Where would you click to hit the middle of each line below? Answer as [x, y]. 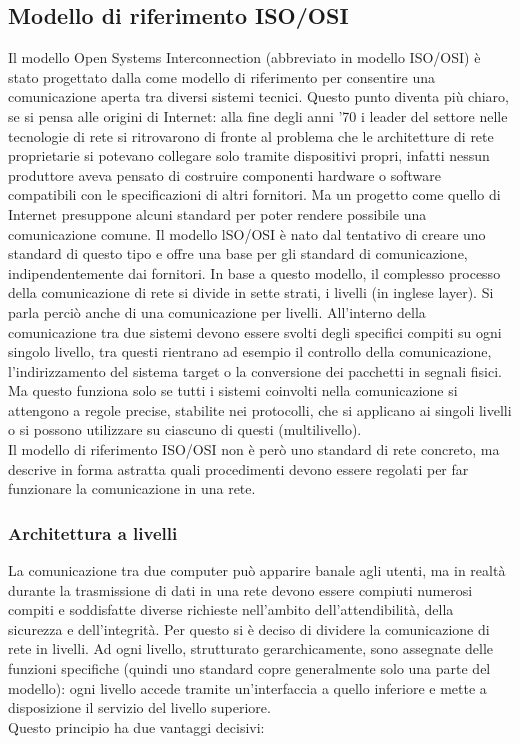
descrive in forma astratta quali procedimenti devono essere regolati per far [238, 468]
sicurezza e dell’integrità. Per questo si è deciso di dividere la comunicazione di [249, 628]
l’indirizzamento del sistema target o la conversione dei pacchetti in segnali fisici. [255, 370]
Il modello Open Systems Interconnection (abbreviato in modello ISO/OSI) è [244, 57]
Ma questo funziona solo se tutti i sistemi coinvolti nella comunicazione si [233, 390]
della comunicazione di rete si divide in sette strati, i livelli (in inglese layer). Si [251, 292]
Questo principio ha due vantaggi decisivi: [136, 726]
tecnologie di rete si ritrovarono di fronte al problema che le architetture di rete [251, 135]
